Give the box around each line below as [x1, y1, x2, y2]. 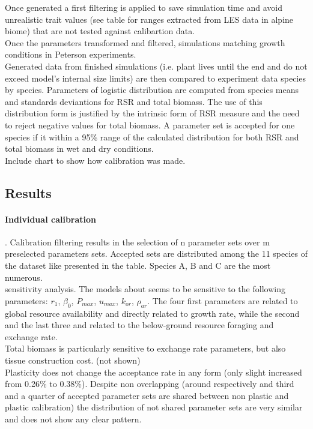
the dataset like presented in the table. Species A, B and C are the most [5, 259, 271, 272]
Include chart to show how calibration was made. [5, 154, 186, 166]
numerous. [5, 271, 43, 283]
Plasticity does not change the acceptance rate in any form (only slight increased [5, 365, 302, 378]
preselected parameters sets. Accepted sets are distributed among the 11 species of [5, 247, 308, 260]
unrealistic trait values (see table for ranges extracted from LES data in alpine [5, 13, 294, 25]
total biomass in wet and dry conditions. [5, 142, 154, 155]
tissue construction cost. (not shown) [5, 354, 141, 367]
